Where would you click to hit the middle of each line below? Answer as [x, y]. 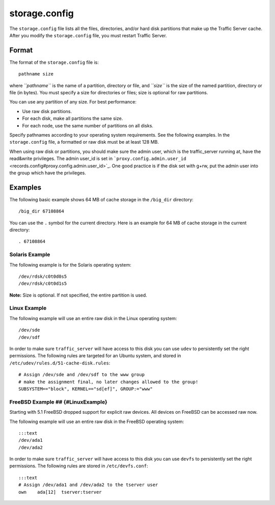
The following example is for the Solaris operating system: [71, 264]
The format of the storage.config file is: [54, 62]
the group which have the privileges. [48, 173]
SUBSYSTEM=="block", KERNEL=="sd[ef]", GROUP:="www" [86, 389]
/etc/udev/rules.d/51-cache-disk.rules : [60, 363]
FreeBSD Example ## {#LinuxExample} [59, 402]
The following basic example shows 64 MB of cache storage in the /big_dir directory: [101, 199]
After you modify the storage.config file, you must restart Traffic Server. [88, 35]
